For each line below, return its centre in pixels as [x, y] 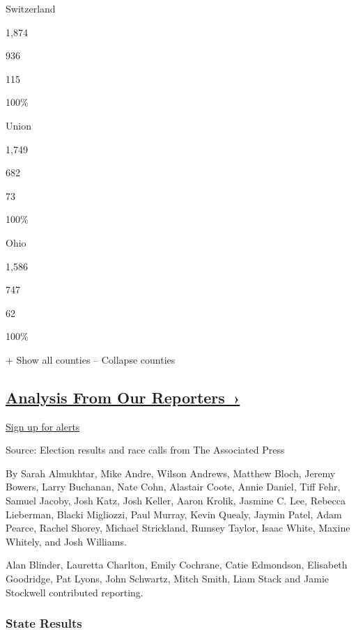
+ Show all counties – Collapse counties [91, 359]
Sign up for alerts [43, 426]
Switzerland [31, 8]
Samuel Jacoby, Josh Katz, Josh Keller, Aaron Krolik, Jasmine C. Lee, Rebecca [176, 501]
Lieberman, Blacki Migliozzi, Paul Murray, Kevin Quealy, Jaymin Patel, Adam [174, 514]
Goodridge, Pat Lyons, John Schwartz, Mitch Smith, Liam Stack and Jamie [168, 579]
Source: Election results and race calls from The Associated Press [145, 450]
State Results [44, 623]
